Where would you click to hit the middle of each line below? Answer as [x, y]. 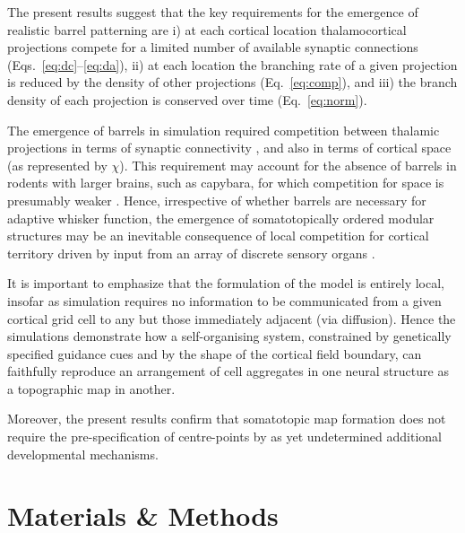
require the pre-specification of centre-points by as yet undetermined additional [225, 437]
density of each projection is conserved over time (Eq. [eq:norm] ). [187, 99]
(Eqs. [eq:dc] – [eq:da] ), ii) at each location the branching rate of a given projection [232, 64]
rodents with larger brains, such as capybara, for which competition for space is [226, 183]
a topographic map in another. [91, 388]
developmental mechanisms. [83, 454]
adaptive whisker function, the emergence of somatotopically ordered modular [221, 218]
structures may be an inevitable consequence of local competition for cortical [218, 236]
